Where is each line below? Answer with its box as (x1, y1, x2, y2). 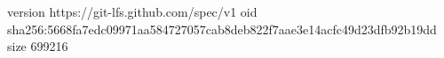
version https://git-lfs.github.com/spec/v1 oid (7, 3, 258, 20)
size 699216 (7, 37, 68, 55)
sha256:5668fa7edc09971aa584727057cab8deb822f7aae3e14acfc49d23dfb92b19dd (7, 19, 437, 38)
